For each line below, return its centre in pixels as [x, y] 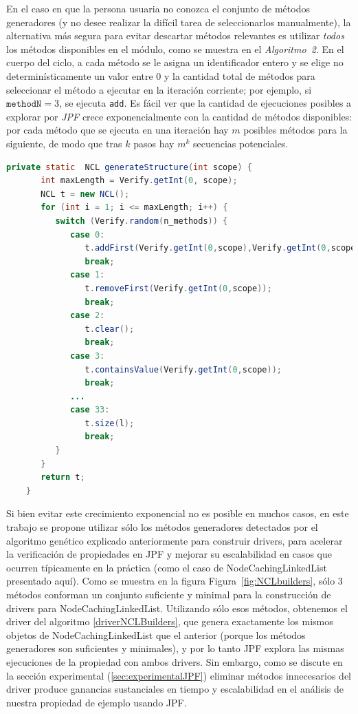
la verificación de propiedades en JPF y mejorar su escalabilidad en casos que [169, 554]
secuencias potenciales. [240, 143]
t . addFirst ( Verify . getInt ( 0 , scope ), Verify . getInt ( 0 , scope [220, 248]
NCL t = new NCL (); [85, 194]
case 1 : [88, 275]
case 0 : [88, 234]
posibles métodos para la [295, 130]
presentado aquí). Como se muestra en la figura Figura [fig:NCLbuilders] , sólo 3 [175, 581]
